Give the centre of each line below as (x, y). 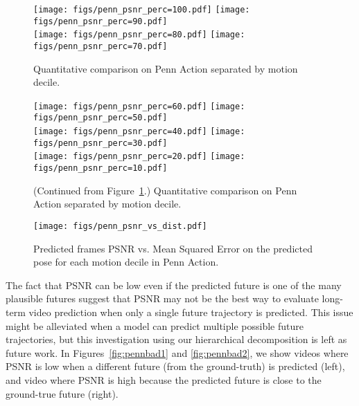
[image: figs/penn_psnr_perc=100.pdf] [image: (142, 10)
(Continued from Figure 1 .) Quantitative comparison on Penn (165, 190)
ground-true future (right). (62, 393)
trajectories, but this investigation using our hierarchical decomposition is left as (176, 339)
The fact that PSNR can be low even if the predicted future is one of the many (174, 285)
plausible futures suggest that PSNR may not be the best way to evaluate (162, 298)
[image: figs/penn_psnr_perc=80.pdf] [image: (139, 35)
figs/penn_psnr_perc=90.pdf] (100, 21)
